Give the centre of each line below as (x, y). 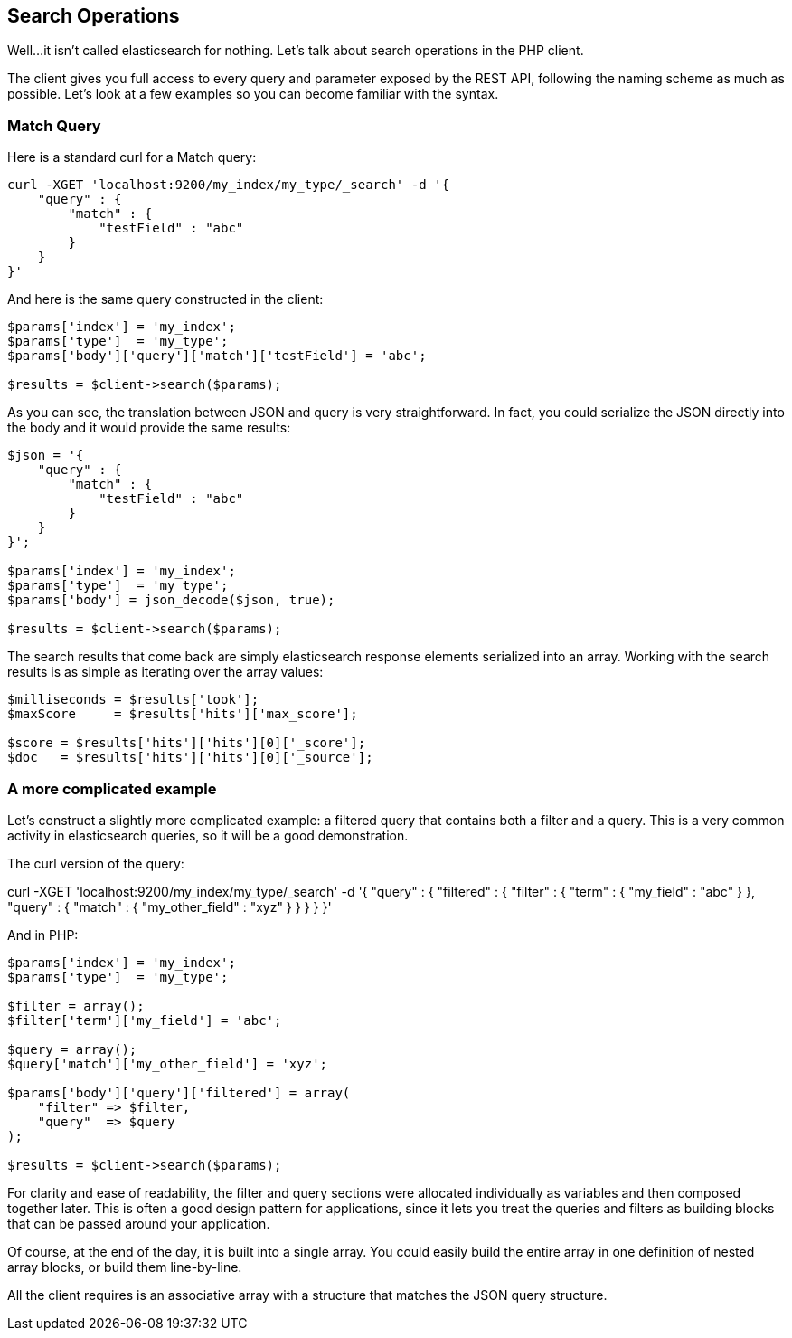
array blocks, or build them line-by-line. (125, 1267)
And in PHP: (43, 935)
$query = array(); (72, 1049)
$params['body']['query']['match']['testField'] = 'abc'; (217, 356)
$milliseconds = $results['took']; (133, 700)
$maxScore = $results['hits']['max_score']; (183, 714)
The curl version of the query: (96, 863)
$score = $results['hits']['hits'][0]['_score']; (187, 743)
